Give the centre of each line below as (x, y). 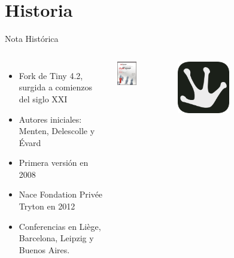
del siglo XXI (43, 98)
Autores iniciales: (50, 119)
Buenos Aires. (44, 249)
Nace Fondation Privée (61, 194)
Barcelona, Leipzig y (56, 238)
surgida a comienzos (56, 87)
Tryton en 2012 (47, 206)
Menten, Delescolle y (57, 131)
